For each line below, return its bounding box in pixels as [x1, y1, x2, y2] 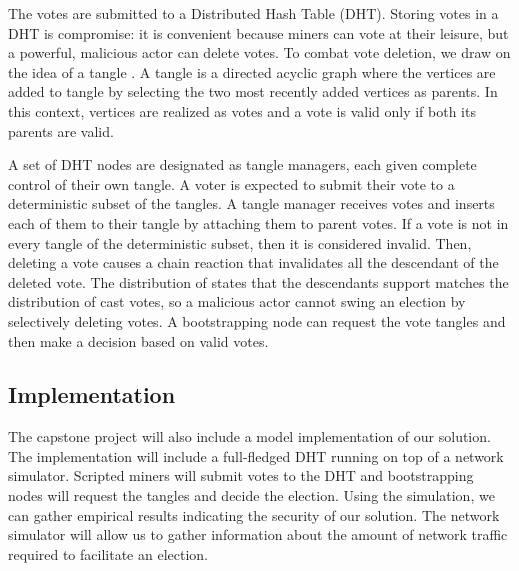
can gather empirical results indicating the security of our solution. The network [8, 504, 500, 525]
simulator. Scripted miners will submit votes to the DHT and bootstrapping [8, 465, 474, 486]
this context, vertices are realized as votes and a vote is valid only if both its [8, 100, 476, 121]
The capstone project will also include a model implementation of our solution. [8, 426, 491, 447]
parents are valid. [8, 120, 114, 141]
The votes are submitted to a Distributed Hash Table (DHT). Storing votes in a [8, 3, 499, 23]
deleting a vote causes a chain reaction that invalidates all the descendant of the [8, 252, 499, 273]
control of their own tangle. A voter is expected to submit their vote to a [8, 173, 455, 194]
